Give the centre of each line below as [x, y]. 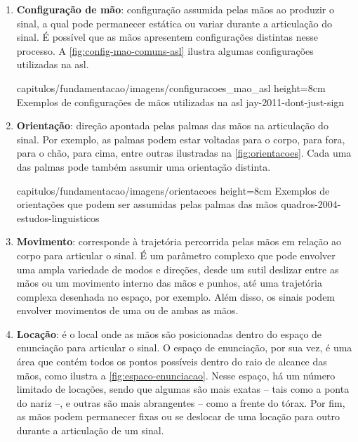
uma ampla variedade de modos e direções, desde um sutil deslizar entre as [178, 269]
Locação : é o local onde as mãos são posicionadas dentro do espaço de [169, 333]
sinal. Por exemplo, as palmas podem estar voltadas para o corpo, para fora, [181, 139]
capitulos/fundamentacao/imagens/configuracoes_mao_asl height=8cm [171, 87]
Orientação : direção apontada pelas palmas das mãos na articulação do [172, 125]
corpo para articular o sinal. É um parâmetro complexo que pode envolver [176, 255]
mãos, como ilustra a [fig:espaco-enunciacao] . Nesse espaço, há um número [176, 375]
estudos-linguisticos [58, 217]
